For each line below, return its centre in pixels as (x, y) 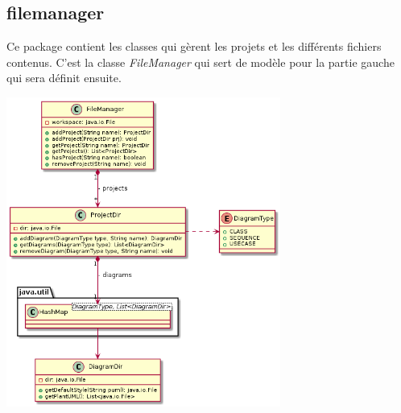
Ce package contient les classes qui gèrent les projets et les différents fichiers (194, 46)
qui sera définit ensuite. (64, 78)
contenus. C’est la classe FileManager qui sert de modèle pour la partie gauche (200, 62)
